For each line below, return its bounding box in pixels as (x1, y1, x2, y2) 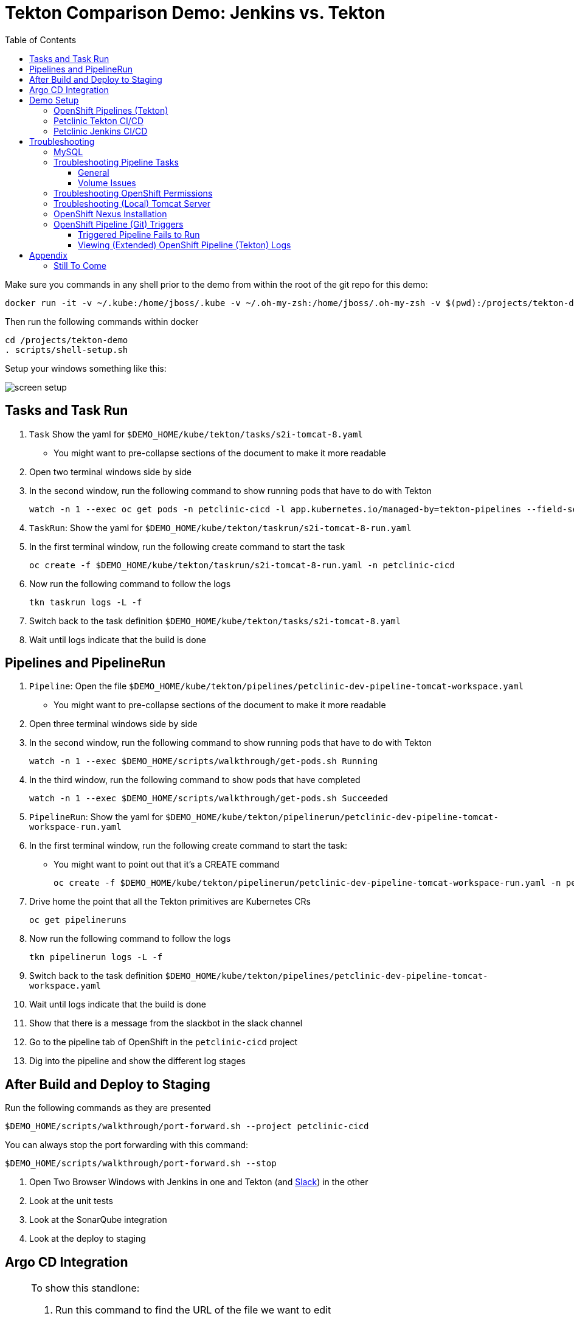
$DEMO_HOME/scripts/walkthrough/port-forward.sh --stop (5, 1158, 277, 1169)
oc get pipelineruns (29, 915, 127, 925)
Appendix (29, 249, 67, 260)
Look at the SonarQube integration (29, 1214, 167, 1225)
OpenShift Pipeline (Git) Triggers (54, 218, 184, 229)
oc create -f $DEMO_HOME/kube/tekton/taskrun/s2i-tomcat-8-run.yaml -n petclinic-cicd (29, 560, 455, 570)
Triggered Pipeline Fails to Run (78, 229, 200, 240)
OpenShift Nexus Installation (54, 208, 167, 219)
